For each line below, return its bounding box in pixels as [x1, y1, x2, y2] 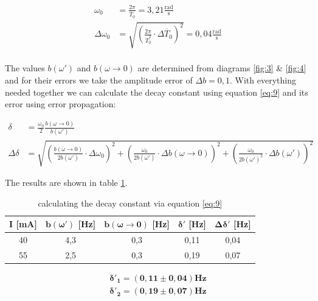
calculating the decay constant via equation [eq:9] [38, 196, 223, 209]
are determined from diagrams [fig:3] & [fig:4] [137, 62, 306, 74]
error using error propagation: [5, 97, 116, 110]
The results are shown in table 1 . [5, 176, 128, 189]
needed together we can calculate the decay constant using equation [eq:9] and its [5, 85, 308, 98]
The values [5, 62, 45, 74]
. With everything [230, 74, 296, 87]
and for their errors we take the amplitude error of [5, 74, 193, 87]
